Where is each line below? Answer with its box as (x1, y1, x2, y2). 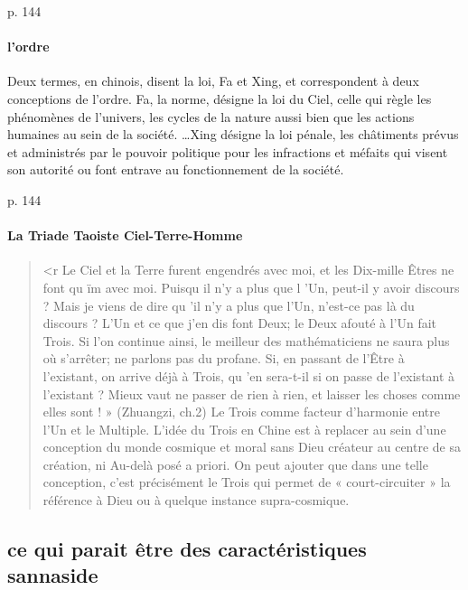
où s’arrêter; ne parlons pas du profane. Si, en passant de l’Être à (42, 349, 405, 368)
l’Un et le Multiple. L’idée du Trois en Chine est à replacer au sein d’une (42, 419, 446, 438)
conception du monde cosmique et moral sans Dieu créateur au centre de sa (42, 437, 462, 456)
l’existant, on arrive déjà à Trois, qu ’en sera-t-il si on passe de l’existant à (42, 366, 455, 385)
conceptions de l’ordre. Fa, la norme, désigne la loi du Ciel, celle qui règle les (7, 89, 432, 108)
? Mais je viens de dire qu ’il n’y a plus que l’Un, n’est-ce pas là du (42, 295, 415, 314)
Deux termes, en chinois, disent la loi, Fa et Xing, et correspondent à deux (7, 71, 419, 90)
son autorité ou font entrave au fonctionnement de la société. (7, 160, 344, 179)
